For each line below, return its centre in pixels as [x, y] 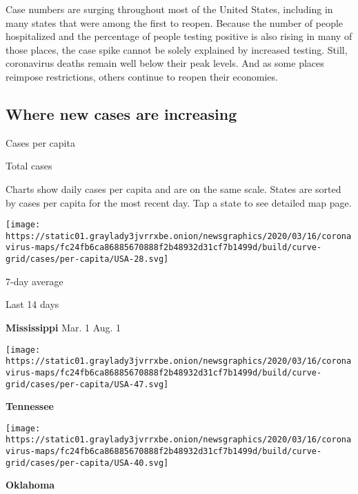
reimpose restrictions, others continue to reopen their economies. [142, 76]
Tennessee [30, 406]
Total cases [29, 166]
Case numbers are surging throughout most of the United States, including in [169, 9]
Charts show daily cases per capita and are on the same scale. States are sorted [173, 188]
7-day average [34, 281]
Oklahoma [30, 485]
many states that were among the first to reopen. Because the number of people [175, 22]
